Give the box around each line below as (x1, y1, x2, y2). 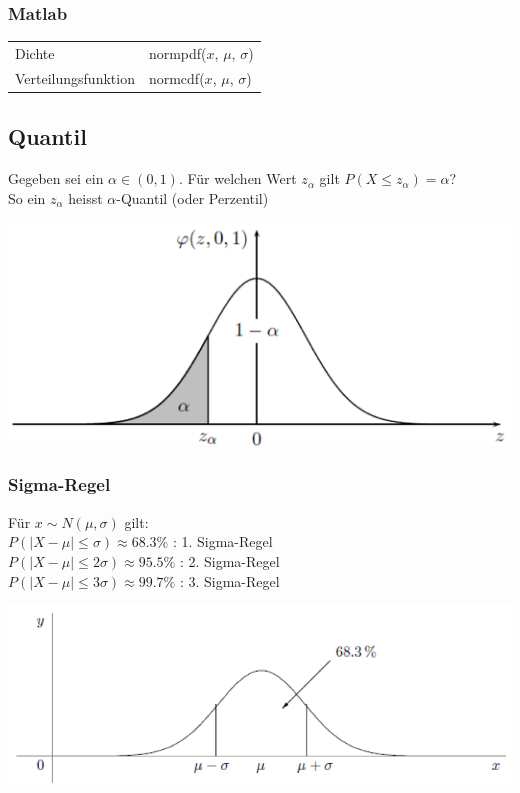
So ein (8, 187, 46, 208)
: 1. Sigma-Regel (172, 531, 273, 552)
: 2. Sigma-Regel (179, 550, 280, 571)
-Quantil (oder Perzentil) (116, 187, 269, 208)
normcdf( (148, 67, 205, 88)
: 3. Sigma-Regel (179, 570, 280, 591)
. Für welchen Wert (178, 168, 297, 189)
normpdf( (148, 42, 207, 63)
